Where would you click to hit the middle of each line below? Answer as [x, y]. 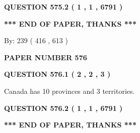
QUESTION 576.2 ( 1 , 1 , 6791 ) [63, 108]
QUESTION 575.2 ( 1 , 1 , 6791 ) [63, 7]
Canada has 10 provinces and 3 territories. [69, 91]
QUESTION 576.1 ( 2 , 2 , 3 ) [57, 74]
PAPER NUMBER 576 [46, 57]
